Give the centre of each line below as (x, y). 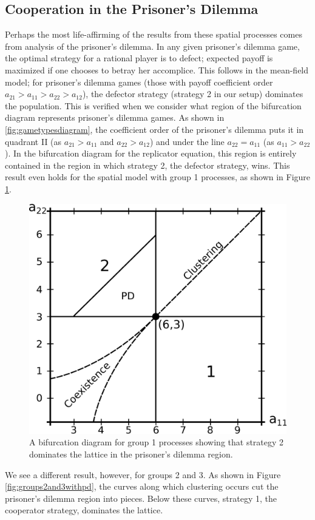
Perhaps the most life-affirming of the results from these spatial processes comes (154, 34)
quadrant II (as (33, 141)
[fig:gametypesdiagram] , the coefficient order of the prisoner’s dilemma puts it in (154, 129)
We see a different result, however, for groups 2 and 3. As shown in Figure (143, 474)
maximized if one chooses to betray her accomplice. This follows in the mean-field (157, 69)
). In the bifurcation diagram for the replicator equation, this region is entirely (151, 153)
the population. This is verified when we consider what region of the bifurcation (153, 105)
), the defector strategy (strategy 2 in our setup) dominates (193, 94)
